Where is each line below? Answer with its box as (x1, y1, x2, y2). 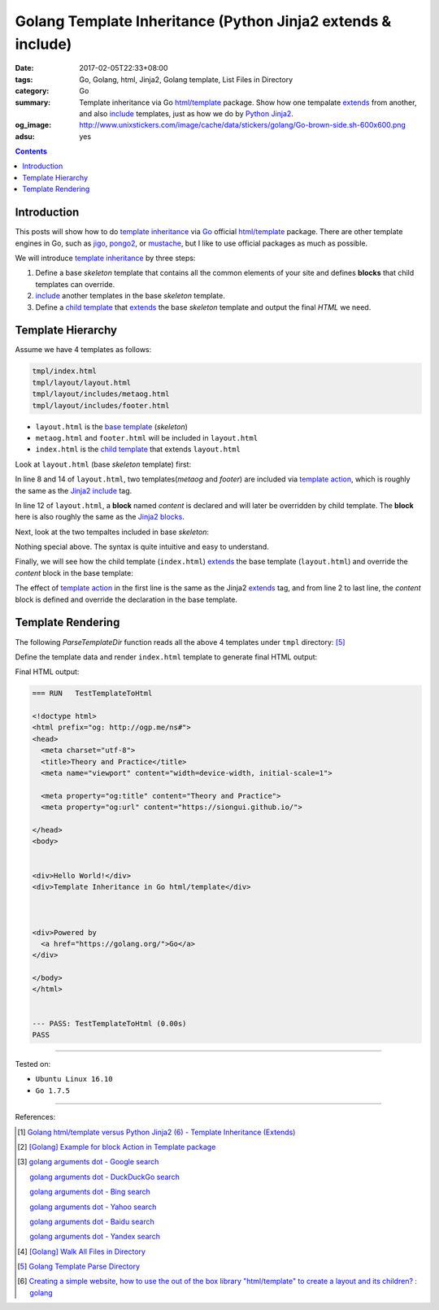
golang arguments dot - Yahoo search (29, 1202, 157, 1212)
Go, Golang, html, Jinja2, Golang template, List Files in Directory (79, 74, 293, 85)
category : (15, 86, 50, 96)
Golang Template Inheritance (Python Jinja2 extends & (15, 12, 392, 30)
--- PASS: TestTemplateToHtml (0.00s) (32, 1019, 187, 1028)
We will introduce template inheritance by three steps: (15, 253, 196, 263)
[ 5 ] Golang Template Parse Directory (17, 1261, 141, 1272)
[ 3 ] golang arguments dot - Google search (17, 1157, 159, 1167)
